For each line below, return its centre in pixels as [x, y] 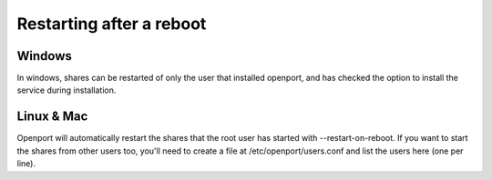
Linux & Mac [52, 117]
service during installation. [67, 90]
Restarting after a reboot [112, 24]
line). [26, 164]
